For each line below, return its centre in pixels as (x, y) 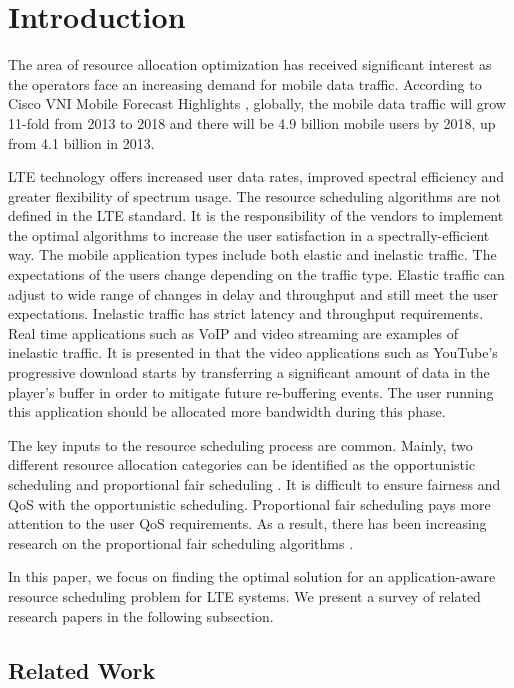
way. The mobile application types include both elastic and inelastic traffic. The (252, 254)
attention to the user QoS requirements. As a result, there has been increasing (247, 523)
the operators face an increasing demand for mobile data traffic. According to (245, 83)
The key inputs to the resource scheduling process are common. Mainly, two (240, 444)
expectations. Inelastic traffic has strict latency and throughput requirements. (246, 313)
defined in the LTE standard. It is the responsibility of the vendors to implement (256, 215)
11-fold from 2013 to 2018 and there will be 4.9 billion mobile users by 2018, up (252, 122)
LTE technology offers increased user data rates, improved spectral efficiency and (256, 176)
